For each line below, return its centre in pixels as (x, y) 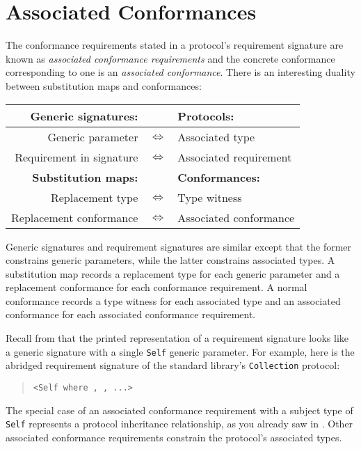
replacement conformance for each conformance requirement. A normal (157, 287)
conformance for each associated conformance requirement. (131, 314)
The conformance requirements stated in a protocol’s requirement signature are (175, 45)
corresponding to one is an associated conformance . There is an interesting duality (180, 72)
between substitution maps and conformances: (104, 85)
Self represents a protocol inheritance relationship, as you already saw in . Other (179, 424)
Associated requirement (235, 157)
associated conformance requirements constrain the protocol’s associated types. (174, 437)
